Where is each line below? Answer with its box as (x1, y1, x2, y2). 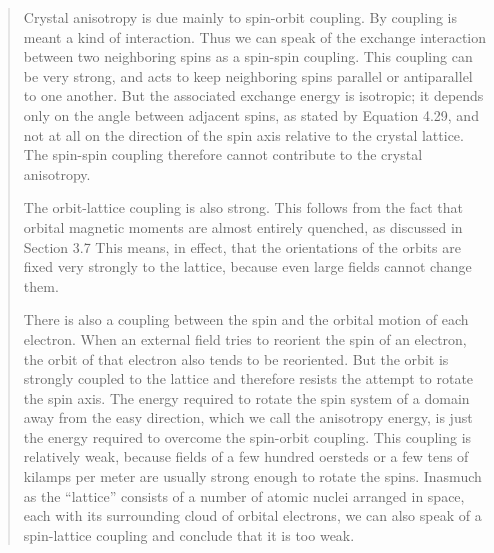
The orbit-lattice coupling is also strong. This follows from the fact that (23, 197, 463, 218)
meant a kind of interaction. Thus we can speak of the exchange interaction (23, 26, 487, 47)
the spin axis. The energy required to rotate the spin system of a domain (23, 387, 470, 408)
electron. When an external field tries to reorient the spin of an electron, (23, 328, 467, 349)
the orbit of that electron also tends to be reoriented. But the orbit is (23, 348, 449, 369)
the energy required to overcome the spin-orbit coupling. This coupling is (23, 426, 472, 447)
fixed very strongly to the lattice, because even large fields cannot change (23, 256, 472, 277)
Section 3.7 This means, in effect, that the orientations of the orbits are (23, 236, 461, 257)
